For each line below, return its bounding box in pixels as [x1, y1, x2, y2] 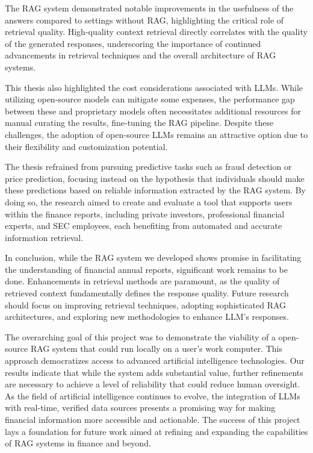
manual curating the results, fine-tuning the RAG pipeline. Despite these [5, 116, 274, 129]
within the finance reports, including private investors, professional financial [5, 207, 285, 220]
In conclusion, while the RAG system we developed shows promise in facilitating [5, 251, 302, 264]
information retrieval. [5, 231, 84, 243]
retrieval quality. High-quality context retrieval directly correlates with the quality [5, 25, 308, 38]
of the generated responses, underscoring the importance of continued [5, 37, 261, 49]
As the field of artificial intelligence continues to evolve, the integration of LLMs [5, 389, 300, 402]
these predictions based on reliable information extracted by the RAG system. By [5, 184, 306, 196]
